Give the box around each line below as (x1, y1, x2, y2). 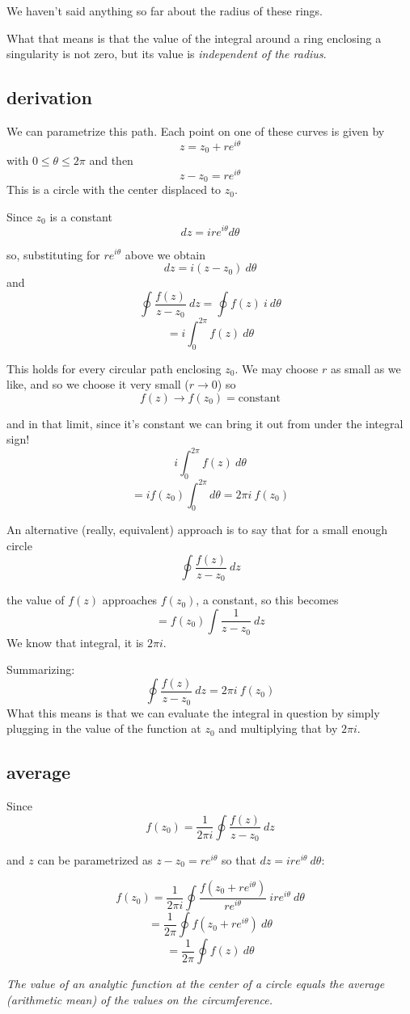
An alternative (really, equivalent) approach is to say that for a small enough (6, 521, 387, 538)
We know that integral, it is (6, 633, 144, 650)
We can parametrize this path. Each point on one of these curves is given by (6, 122, 385, 139)
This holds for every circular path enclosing (6, 360, 222, 377)
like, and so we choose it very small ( (6, 376, 189, 393)
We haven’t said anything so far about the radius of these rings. (6, 2, 323, 19)
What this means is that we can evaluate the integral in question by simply (6, 704, 380, 721)
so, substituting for (6, 246, 100, 263)
